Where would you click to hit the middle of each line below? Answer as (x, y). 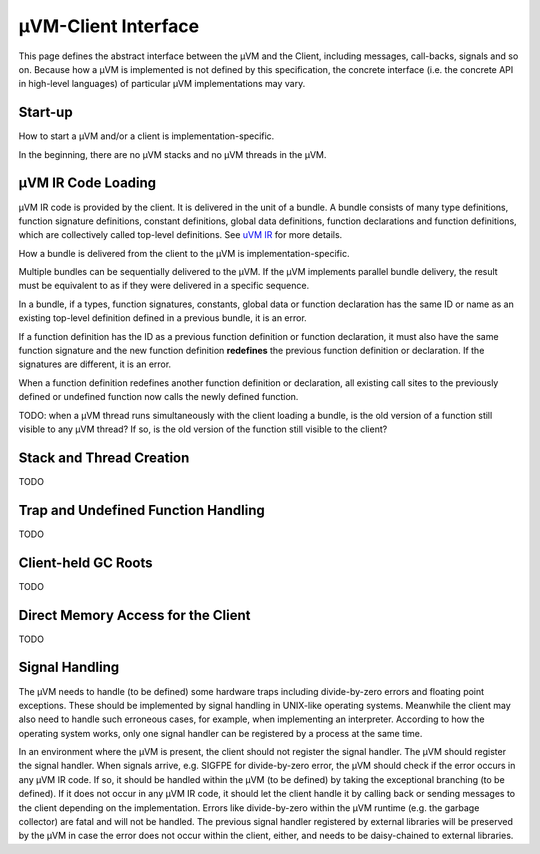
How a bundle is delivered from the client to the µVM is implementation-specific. (184, 253)
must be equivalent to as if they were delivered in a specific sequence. (164, 286)
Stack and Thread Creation (104, 457)
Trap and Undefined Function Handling (141, 510)
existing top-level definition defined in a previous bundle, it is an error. (162, 318)
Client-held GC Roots (86, 562)
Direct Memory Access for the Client (134, 615)
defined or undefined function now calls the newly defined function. (158, 397)
